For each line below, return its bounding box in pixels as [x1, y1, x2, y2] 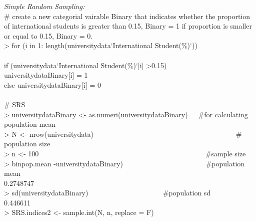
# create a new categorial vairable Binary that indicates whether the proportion [4, 11, 250, 21]
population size [4, 138, 50, 149]
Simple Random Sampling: [4, 1, 85, 11]
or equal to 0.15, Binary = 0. [4, 30, 93, 41]
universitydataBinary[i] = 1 [4, 70, 88, 80]
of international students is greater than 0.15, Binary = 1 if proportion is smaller [4, 21, 252, 31]
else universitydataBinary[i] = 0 [4, 79, 101, 90]
